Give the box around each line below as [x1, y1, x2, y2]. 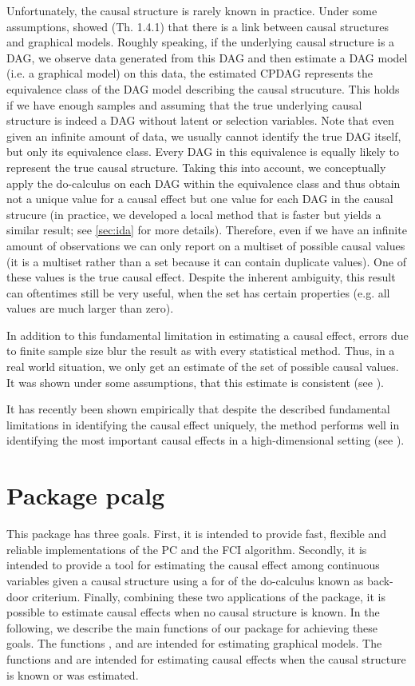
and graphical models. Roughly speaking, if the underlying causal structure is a [6, 34, 395, 50]
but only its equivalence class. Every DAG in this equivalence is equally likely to [6, 143, 400, 160]
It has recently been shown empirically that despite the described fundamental [6, 401, 390, 417]
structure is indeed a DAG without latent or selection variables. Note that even [6, 112, 394, 129]
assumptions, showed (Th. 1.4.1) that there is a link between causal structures [6, 18, 389, 34]
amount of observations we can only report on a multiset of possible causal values [6, 237, 405, 253]
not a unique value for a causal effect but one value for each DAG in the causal [6, 190, 393, 207]
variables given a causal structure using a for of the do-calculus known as [6, 572, 364, 588]
